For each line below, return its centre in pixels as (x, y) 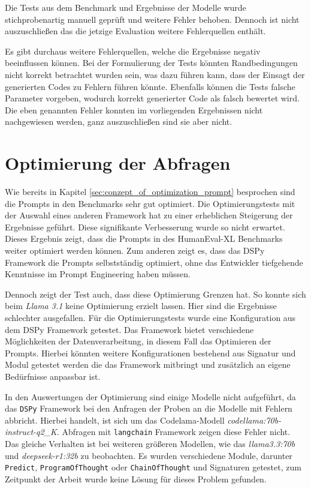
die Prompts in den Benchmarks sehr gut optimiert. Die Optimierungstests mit (150, 203)
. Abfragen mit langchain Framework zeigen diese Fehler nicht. (173, 432)
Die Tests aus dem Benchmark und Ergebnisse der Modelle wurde (126, 7)
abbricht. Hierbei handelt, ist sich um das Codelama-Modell (115, 420)
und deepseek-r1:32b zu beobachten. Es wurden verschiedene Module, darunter (149, 455)
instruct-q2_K (31, 432)
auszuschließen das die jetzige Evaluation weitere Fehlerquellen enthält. (135, 31)
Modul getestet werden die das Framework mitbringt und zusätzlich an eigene (148, 364)
